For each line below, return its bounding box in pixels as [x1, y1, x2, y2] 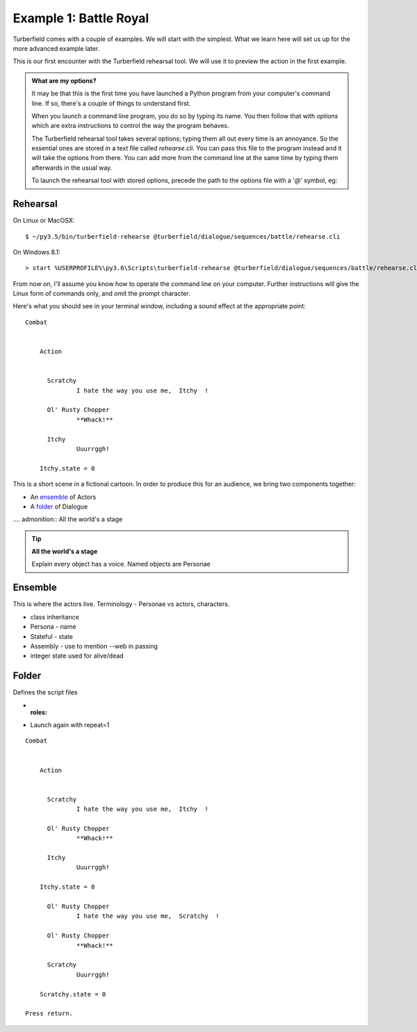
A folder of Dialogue [30, 502, 88, 511]
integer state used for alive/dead [30, 651, 124, 660]
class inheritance [30, 612, 79, 621]
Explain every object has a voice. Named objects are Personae [31, 560, 211, 569]
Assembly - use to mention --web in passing [30, 642, 158, 650]
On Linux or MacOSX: [13, 216, 75, 225]
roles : [30, 708, 48, 716]
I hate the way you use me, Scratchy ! [76, 912, 220, 920]
